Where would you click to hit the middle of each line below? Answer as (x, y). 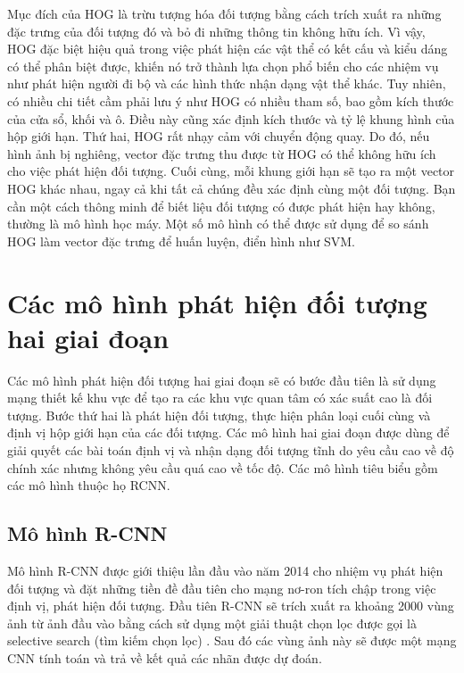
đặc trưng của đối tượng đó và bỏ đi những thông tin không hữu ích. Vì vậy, (216, 31)
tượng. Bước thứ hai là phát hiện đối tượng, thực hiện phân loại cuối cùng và (219, 415)
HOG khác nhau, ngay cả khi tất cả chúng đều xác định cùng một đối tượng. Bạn (232, 188)
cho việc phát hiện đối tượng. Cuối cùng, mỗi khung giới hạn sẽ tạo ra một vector (231, 171)
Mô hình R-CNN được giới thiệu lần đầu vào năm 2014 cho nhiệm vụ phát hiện (225, 570)
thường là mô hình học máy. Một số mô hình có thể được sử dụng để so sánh (218, 224)
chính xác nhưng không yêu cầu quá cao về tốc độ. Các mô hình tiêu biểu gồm (223, 467)
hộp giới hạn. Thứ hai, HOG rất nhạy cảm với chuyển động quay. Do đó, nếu (219, 136)
